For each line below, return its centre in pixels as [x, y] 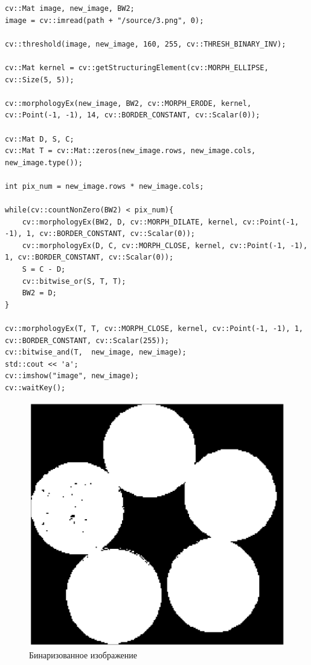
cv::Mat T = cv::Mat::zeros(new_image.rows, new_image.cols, [130, 151]
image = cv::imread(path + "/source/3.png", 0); [104, 20]
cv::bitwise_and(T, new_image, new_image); [96, 352]
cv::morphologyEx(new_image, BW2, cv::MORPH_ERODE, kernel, [128, 103]
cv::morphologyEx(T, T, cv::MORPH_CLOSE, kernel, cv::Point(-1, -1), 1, [154, 329]
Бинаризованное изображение [83, 654]
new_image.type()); [44, 162]
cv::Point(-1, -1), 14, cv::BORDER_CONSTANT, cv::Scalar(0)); [133, 115]
